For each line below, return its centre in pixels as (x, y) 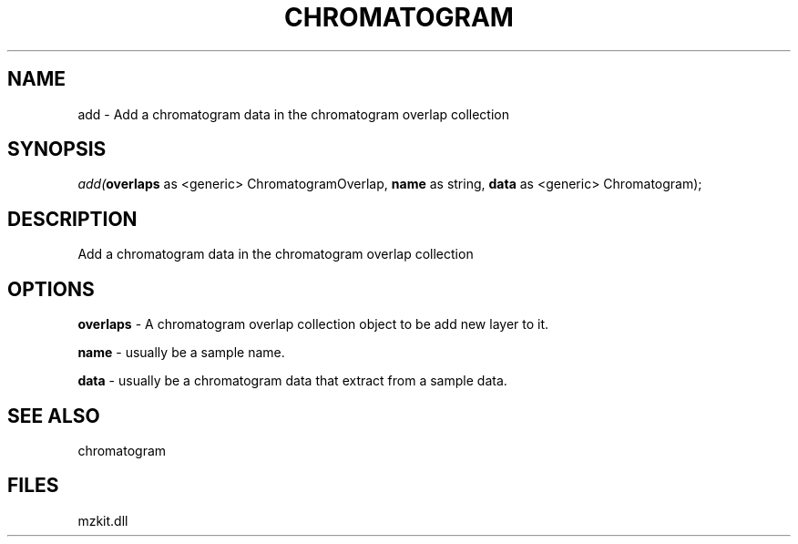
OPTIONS (51, 289)
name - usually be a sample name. (181, 353)
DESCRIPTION (72, 219)
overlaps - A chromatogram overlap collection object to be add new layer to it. (313, 324)
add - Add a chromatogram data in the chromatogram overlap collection (293, 114)
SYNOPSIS (57, 149)
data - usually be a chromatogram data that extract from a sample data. (292, 381)
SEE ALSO (54, 416)
